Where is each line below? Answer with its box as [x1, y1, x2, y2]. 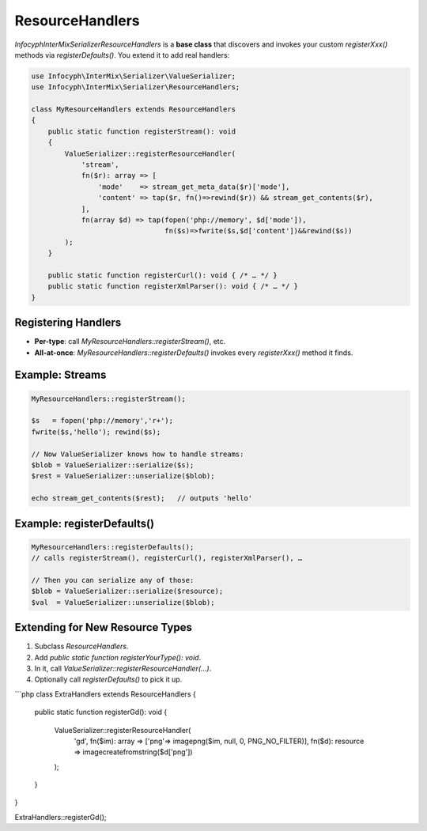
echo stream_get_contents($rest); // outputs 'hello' [31, 494, 253, 503]
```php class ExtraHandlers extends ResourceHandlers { [14, 689, 197, 699]
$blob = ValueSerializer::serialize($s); [31, 460, 195, 470]
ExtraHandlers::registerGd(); [14, 812, 107, 822]
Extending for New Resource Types [14, 621, 193, 634]
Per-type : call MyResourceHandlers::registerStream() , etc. [34, 337, 226, 346]
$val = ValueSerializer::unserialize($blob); [31, 598, 215, 606]
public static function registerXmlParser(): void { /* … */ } [47, 281, 299, 291]
